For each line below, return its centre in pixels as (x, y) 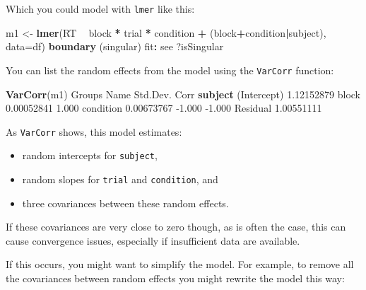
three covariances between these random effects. (125, 203)
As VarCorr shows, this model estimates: (94, 131)
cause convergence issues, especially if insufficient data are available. (153, 240)
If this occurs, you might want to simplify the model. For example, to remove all (180, 264)
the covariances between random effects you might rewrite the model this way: (175, 278)
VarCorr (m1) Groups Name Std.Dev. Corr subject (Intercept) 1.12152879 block (183, 94)
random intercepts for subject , (90, 155)
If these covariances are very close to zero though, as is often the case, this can (176, 227)
